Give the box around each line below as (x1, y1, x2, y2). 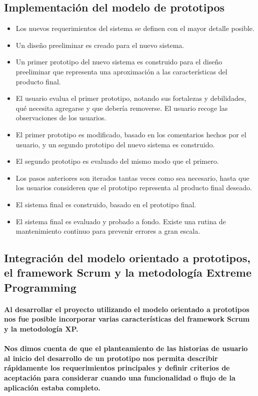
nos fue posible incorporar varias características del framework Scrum (4, 314, 250, 324)
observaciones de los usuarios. (15, 112, 106, 123)
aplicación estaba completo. (4, 382, 100, 393)
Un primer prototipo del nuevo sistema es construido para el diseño (15, 56, 222, 67)
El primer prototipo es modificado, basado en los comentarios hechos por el (15, 129, 246, 139)
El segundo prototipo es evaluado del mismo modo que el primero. (15, 156, 219, 166)
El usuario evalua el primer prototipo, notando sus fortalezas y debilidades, (15, 93, 246, 103)
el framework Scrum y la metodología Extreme (4, 265, 251, 280)
